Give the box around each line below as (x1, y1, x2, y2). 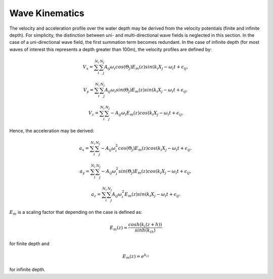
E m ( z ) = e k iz (122, 253, 149, 260)
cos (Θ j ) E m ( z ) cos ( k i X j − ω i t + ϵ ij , (118, 145, 192, 152)
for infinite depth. (9, 266, 45, 272)
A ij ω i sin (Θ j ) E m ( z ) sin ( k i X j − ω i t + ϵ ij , (104, 87, 188, 94)
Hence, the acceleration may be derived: (9, 128, 95, 134)
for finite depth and (9, 241, 50, 247)
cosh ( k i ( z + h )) (128, 221, 162, 229)
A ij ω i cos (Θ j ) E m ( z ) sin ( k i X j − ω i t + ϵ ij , (104, 64, 188, 71)
